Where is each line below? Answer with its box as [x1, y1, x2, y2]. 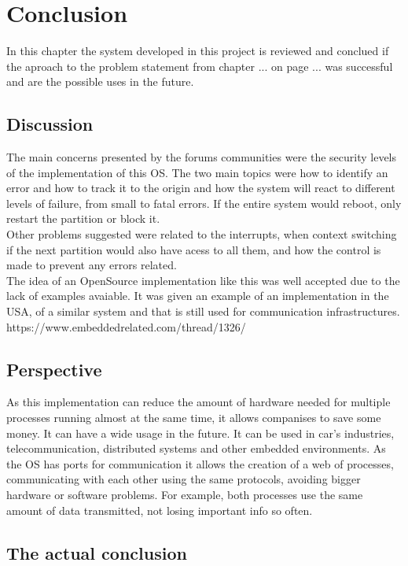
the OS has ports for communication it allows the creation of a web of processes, [6, 455, 394, 472]
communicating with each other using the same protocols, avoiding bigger [6, 471, 361, 487]
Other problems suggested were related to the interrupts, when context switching [6, 226, 397, 242]
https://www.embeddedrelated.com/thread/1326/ [6, 318, 246, 335]
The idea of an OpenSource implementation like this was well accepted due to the [6, 272, 400, 288]
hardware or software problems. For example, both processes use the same [6, 486, 363, 502]
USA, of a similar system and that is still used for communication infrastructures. [6, 303, 400, 320]
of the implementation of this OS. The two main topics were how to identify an [6, 164, 388, 180]
